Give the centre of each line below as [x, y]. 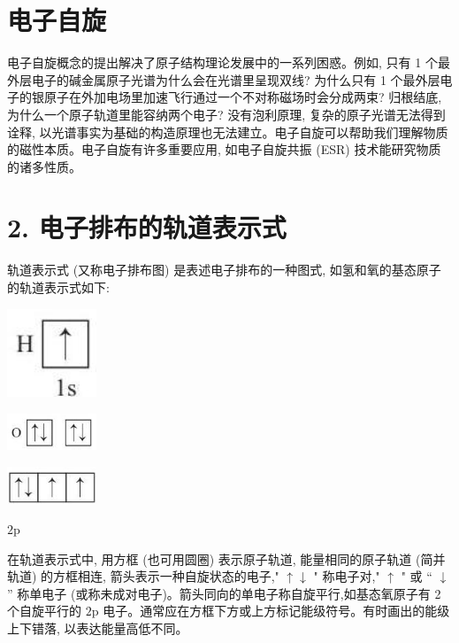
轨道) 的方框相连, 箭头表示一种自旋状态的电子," [143, 576]
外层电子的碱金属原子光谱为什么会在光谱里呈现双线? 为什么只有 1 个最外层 [224, 79]
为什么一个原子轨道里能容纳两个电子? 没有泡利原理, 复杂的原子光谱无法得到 [226, 114]
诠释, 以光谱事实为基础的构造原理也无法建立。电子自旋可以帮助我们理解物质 [228, 132]
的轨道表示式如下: [58, 287]
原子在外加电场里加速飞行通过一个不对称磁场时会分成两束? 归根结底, [243, 97]
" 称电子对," [347, 576]
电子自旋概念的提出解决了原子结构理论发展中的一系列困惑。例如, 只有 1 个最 [229, 62]
